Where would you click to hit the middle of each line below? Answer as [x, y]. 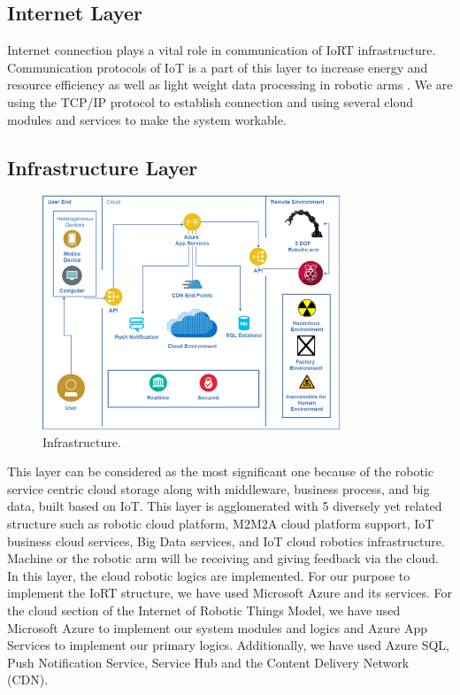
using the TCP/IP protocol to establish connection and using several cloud [210, 101]
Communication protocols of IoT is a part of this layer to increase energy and [218, 67]
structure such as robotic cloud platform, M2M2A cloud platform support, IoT [221, 523]
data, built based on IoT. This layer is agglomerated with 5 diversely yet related [225, 506]
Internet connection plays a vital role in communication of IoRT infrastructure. [222, 50]
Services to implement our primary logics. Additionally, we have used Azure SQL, [228, 645]
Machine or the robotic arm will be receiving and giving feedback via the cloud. [223, 558]
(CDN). [28, 680]
